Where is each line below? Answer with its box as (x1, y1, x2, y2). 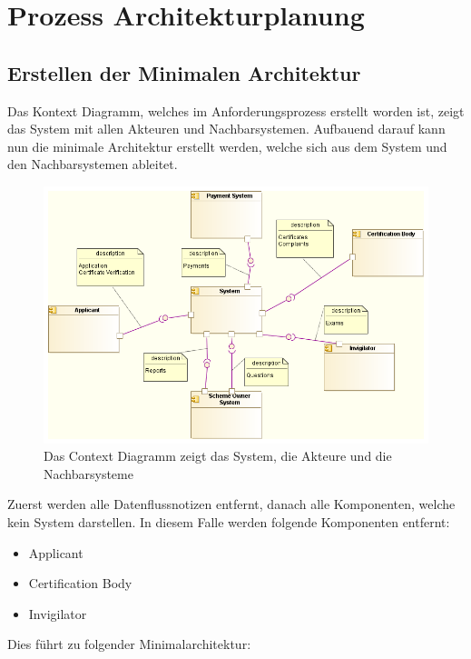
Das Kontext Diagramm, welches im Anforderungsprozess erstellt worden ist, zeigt (7, 101, 465, 120)
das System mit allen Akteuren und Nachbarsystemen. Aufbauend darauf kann (7, 119, 446, 138)
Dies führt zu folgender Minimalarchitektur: (7, 634, 251, 654)
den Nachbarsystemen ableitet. (7, 155, 178, 174)
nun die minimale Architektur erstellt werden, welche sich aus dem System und (7, 136, 447, 155)
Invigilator (28, 604, 87, 623)
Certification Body (28, 574, 132, 593)
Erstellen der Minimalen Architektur (7, 58, 361, 86)
